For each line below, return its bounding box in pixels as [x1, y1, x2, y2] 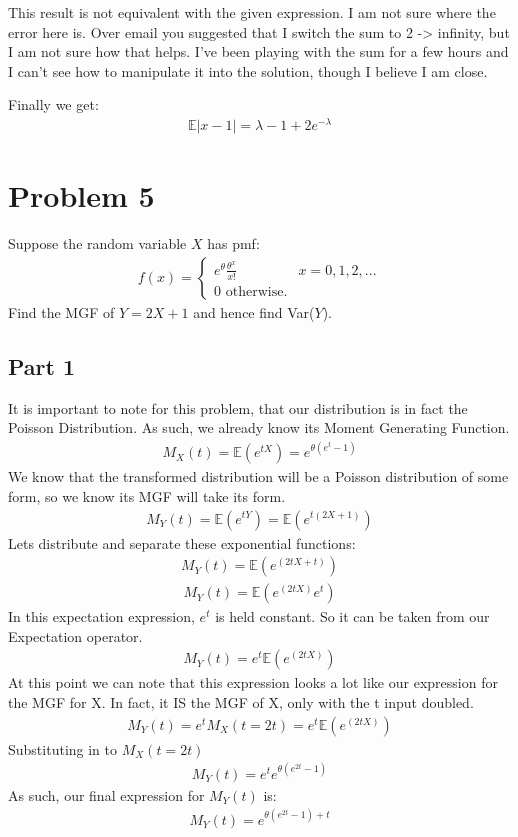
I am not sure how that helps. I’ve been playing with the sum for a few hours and [8, 41, 509, 62]
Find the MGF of [8, 301, 115, 322]
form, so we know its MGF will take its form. [8, 485, 286, 506]
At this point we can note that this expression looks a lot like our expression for [8, 672, 498, 693]
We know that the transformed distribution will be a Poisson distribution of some [8, 466, 509, 487]
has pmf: [207, 233, 260, 254]
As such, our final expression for [8, 784, 205, 805]
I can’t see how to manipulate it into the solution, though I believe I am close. [8, 60, 488, 81]
